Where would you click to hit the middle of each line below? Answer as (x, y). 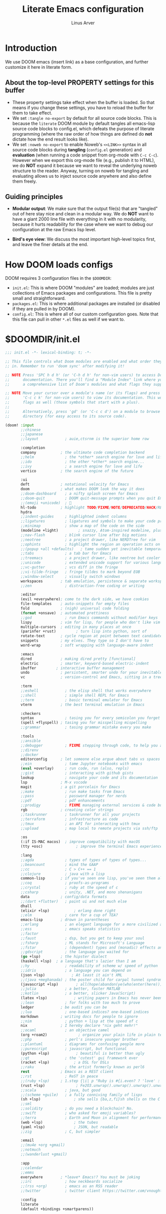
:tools (27, 736)
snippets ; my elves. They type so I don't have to (85, 641)
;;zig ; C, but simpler (60, 1132)
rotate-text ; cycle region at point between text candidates (92, 636)
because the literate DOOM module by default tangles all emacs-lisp (84, 123)
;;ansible (31, 741)
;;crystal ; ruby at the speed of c (69, 888)
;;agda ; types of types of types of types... (84, 860)
